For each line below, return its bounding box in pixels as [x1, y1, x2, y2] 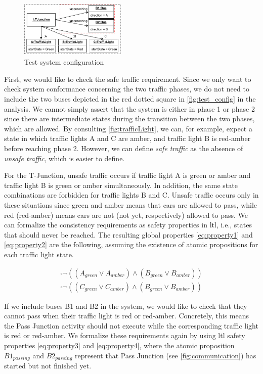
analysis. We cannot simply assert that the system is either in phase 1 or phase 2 [4, 103, 255, 114]
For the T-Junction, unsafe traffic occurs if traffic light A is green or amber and [4, 170, 251, 180]
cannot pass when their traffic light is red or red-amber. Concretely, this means [4, 310, 249, 321]
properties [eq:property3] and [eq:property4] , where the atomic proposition [4, 340, 235, 351]
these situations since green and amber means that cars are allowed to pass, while [4, 200, 257, 210]
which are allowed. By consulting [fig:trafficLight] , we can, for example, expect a [4, 123, 252, 133]
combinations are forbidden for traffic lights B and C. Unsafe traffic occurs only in [4, 190, 259, 200]
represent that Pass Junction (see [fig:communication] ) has [75, 350, 256, 360]
